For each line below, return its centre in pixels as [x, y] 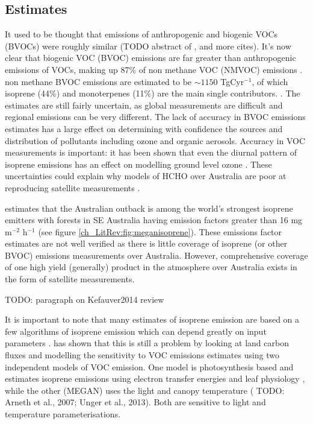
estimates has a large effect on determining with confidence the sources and [144, 128]
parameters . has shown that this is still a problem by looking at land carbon [147, 343]
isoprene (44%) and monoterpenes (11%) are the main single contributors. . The [153, 93]
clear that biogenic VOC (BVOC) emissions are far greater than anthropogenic [150, 58]
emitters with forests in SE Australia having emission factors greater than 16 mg [154, 220]
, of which [270, 81]
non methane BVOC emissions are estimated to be [98, 81]
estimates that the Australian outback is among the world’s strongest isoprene [149, 208]
